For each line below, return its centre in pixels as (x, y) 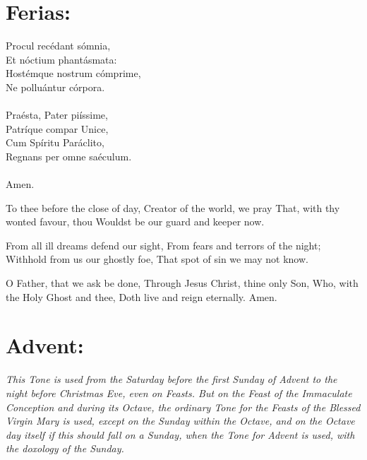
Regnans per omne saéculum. (69, 156)
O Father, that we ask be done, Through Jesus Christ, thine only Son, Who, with (182, 283)
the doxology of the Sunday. (65, 448)
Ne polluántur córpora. (55, 87)
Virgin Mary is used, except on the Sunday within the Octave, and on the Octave (180, 421)
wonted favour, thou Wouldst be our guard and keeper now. (135, 222)
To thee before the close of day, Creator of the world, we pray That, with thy (173, 207)
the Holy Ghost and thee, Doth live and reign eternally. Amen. (142, 296)
